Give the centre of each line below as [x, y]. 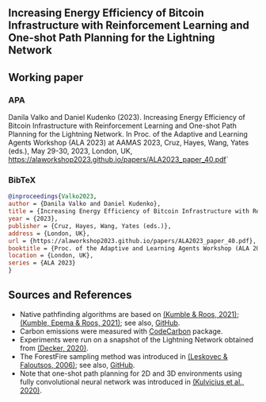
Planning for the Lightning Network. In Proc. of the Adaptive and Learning [128, 134]
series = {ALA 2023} [42, 263]
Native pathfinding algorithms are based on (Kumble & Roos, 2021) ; [129, 314]
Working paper [46, 77]
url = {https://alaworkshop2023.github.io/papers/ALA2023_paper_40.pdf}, [133, 241]
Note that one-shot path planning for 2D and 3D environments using [131, 373]
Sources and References [70, 295]
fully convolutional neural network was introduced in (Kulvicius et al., [132, 381]
